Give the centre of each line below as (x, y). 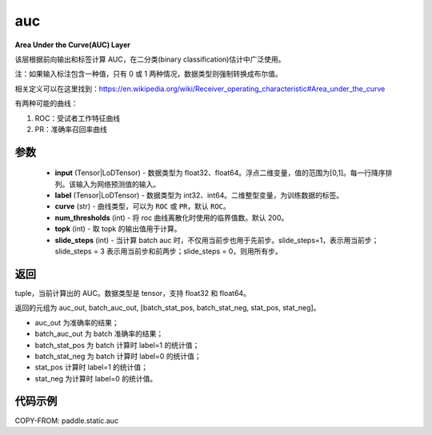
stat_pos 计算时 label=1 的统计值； (91, 367)
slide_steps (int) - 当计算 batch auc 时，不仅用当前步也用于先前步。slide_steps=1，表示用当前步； (217, 240)
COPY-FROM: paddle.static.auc (67, 421)
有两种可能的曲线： (46, 103)
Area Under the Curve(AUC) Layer (73, 45)
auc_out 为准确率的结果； (77, 322)
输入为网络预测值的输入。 (118, 184)
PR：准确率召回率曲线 (71, 129)
